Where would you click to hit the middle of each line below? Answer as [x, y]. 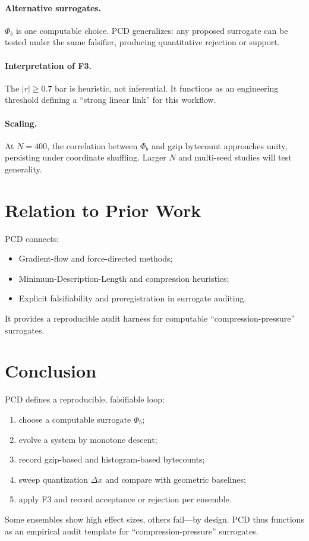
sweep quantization [53, 479]
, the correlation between [92, 145]
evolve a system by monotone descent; [88, 439]
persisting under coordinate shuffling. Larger [86, 157]
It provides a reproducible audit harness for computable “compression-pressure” [150, 318]
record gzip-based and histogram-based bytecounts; [112, 459]
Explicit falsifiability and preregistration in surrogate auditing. [133, 298]
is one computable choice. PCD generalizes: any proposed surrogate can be [152, 30]
